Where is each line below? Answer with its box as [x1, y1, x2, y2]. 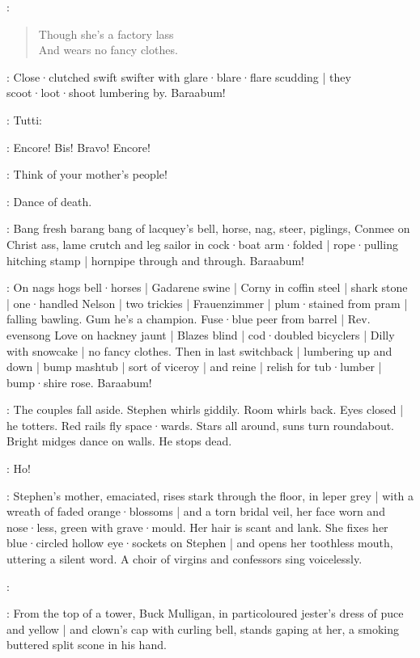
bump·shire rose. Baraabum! [6, 373, 152, 390]
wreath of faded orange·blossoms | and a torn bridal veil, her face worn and [6, 503, 385, 520]
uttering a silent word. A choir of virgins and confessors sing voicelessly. [6, 550, 363, 567]
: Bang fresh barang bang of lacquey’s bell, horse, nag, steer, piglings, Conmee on [6, 220, 410, 237]
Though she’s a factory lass [38, 25, 174, 42]
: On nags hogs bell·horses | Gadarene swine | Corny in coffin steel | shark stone [6, 279, 408, 296]
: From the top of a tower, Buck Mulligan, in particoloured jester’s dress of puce [6, 605, 404, 622]
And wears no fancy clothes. [38, 41, 178, 58]
